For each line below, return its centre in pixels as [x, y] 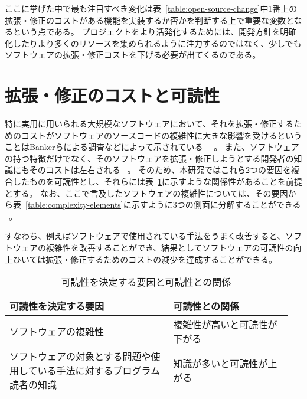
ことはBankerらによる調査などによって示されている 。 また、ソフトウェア [152, 147]
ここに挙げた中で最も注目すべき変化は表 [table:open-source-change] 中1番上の [151, 8]
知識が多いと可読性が [221, 364]
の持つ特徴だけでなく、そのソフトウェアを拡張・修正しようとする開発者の [149, 158]
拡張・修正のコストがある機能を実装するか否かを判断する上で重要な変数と [149, 20]
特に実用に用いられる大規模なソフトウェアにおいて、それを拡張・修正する [149, 124]
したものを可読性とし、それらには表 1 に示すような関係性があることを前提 [157, 181]
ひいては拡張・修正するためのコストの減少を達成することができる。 [145, 259]
